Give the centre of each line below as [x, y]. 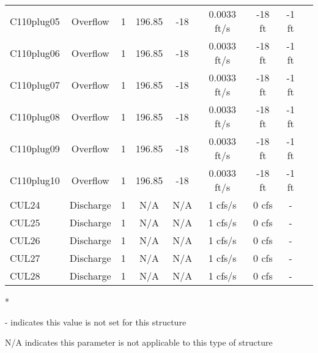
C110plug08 [35, 116]
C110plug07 [35, 84]
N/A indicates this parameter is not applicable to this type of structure [139, 342]
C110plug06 [35, 53]
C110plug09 [35, 148]
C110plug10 [35, 180]
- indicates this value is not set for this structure [96, 321]
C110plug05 [35, 21]
